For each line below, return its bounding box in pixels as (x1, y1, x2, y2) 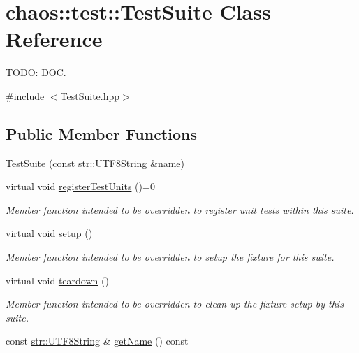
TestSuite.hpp (60, 88, 120, 103)
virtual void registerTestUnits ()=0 (6, 179, 155, 194)
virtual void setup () (6, 226, 93, 240)
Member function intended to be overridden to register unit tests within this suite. (6, 202, 354, 217)
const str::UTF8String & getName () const (6, 333, 189, 348)
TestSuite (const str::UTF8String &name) (6, 155, 185, 170)
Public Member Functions (6, 122, 197, 144)
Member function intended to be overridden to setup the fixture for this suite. (6, 250, 335, 264)
